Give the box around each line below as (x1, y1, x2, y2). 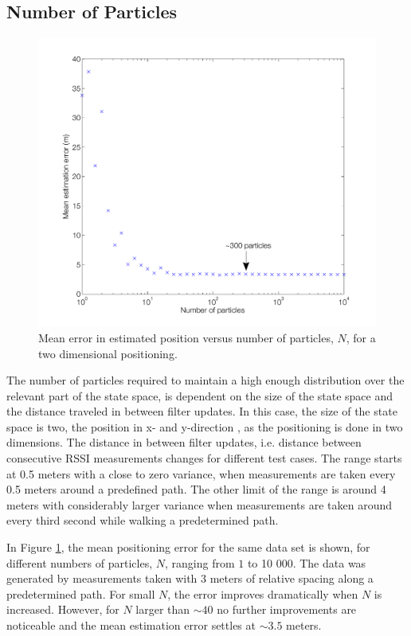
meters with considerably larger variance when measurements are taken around (6, 496, 392, 513)
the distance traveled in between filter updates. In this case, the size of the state (6, 403, 397, 419)
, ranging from (164, 554, 235, 571)
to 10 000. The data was (247, 554, 366, 571)
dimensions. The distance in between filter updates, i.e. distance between (6, 434, 362, 451)
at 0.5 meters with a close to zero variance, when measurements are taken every (6, 465, 396, 482)
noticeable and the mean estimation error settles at (6, 617, 256, 634)
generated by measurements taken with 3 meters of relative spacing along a (6, 570, 374, 587)
